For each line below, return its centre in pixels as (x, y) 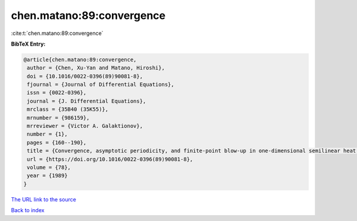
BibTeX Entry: (28, 44)
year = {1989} (47, 176)
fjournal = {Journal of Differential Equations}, (101, 85)
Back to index (28, 210)
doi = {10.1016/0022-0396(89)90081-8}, (85, 76)
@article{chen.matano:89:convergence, (80, 60)
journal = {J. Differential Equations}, (87, 101)
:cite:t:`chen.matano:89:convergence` (57, 33)
